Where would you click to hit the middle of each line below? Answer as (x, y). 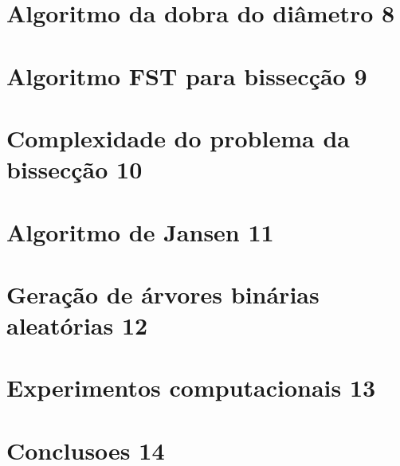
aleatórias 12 (77, 325)
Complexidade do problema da (178, 137)
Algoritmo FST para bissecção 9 (187, 75)
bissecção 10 (75, 169)
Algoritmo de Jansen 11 (140, 231)
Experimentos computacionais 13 (191, 388)
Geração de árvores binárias (163, 294)
